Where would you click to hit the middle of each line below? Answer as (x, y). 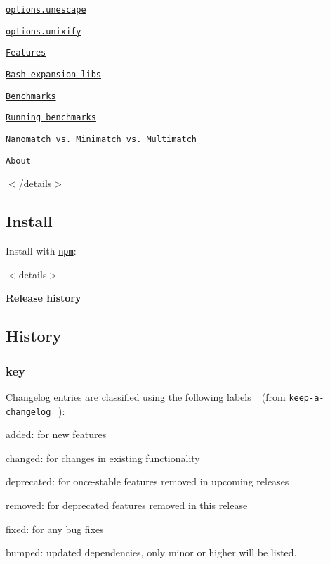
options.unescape (46, 10)
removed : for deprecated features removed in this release (127, 505)
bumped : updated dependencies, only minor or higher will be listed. (151, 552)
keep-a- (306, 398)
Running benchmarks (51, 118)
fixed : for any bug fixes (55, 528)
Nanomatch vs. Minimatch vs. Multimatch (101, 139)
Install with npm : (41, 251)
